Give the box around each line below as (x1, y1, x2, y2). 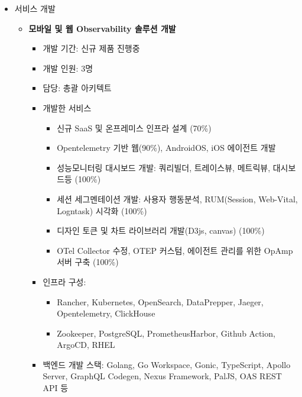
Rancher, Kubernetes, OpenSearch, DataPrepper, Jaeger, (57, 295, 264, 308)
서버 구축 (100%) (57, 256, 119, 268)
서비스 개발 (14, 2, 56, 14)
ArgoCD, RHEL (57, 338, 115, 351)
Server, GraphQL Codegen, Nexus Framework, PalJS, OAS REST (43, 370, 282, 382)
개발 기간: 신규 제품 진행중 (43, 42, 140, 54)
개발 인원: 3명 (43, 62, 93, 74)
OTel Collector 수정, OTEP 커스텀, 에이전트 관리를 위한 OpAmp (57, 244, 293, 256)
